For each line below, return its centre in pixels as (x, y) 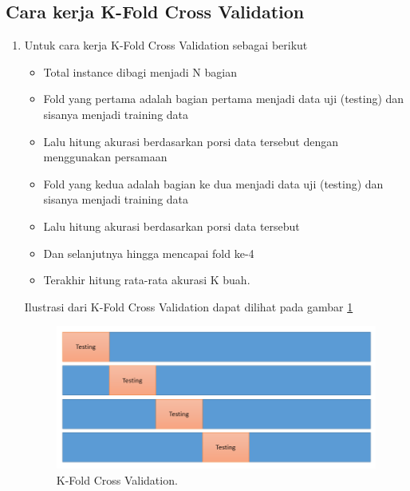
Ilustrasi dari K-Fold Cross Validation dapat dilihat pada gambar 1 (189, 306)
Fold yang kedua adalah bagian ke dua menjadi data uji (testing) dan (213, 183)
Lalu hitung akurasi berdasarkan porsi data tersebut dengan (191, 141)
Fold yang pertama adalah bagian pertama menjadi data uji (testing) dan (224, 99)
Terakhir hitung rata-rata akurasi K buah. (147, 280)
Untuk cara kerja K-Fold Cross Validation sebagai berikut (166, 45)
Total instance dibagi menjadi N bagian (140, 71)
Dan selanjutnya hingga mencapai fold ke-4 (149, 253)
